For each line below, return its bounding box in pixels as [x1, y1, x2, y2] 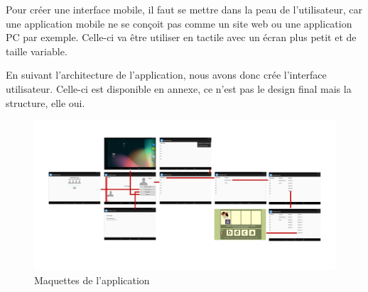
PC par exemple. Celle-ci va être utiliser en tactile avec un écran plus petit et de [6, 30, 357, 45]
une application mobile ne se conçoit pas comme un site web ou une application [6, 16, 352, 30]
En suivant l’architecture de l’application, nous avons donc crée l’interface [6, 67, 327, 82]
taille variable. [6, 43, 67, 58]
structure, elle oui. [6, 95, 85, 110]
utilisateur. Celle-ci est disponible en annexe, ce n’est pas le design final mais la [6, 81, 352, 96]
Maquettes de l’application [34, 272, 150, 287]
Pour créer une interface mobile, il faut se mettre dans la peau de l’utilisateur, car [6, 2, 362, 16]
